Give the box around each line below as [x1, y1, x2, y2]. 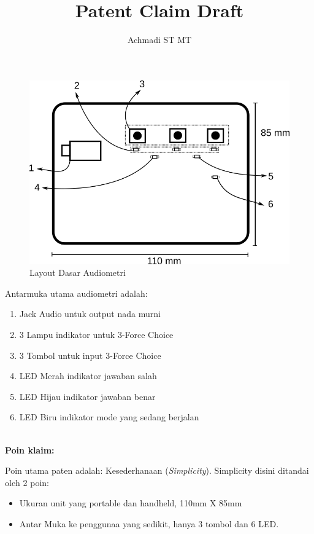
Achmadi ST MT [127, 33, 192, 46]
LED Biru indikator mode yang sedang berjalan [19, 410, 199, 423]
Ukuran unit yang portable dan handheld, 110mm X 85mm [19, 497, 242, 509]
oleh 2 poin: [5, 476, 49, 489]
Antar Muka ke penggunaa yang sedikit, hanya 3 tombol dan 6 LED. [19, 517, 279, 530]
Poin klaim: [5, 443, 55, 456]
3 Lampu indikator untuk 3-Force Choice [19, 328, 174, 340]
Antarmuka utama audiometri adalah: [5, 286, 148, 299]
